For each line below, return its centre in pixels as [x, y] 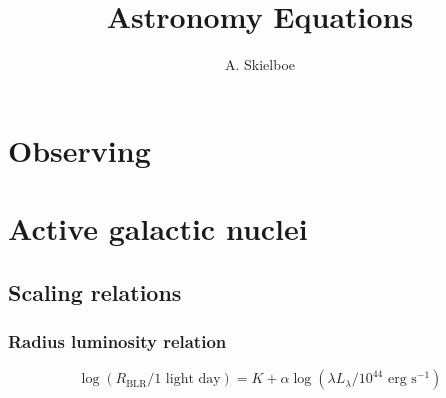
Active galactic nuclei [158, 228]
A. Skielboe [259, 64]
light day [193, 379]
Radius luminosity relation [117, 340]
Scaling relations [95, 291]
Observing [79, 149]
